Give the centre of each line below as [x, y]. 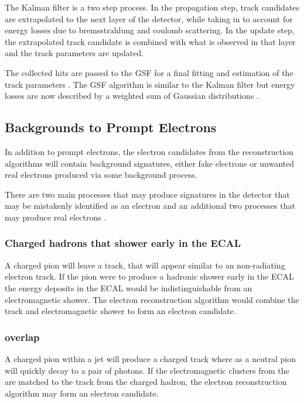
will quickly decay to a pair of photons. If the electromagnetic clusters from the [147, 370]
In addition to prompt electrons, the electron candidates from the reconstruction [149, 151]
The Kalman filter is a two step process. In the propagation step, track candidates [152, 7]
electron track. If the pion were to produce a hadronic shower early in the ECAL [149, 276]
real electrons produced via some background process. [101, 175]
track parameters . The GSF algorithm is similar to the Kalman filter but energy [150, 84]
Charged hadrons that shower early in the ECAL [123, 243]
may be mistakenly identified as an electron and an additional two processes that [150, 206]
